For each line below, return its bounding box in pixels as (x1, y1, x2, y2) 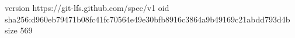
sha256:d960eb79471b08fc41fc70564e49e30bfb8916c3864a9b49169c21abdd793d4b (5, 13, 290, 25)
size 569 (5, 24, 33, 36)
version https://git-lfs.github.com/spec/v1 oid (5, 2, 169, 13)
